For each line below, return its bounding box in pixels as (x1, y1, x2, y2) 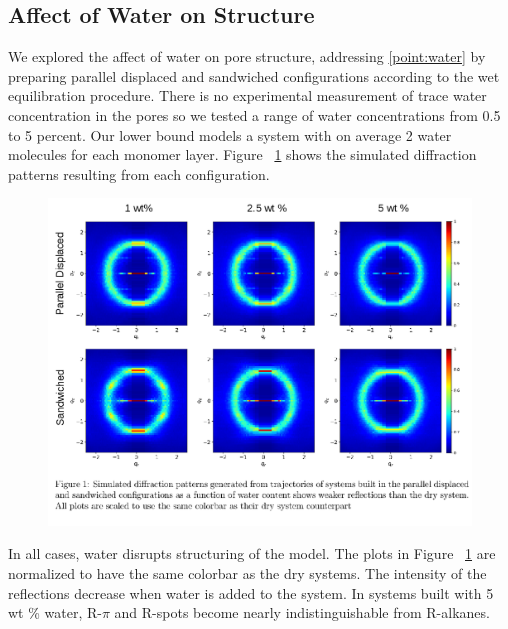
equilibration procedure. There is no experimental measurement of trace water (8, 85, 487, 106)
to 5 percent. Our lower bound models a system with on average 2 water (8, 124, 452, 145)
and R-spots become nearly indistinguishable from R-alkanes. (114, 602, 490, 623)
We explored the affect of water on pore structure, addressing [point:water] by (8, 46, 486, 67)
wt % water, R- (8, 602, 102, 623)
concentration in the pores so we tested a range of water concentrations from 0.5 (8, 104, 501, 125)
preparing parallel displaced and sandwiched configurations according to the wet (8, 65, 500, 86)
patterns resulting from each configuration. (8, 163, 270, 184)
